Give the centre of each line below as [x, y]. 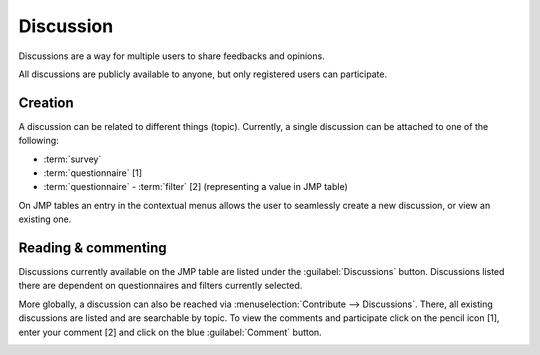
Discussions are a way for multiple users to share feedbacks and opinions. [171, 56]
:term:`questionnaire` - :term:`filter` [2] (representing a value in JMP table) [196, 187]
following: [38, 141]
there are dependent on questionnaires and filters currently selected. [160, 286]
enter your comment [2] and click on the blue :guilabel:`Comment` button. [170, 332]
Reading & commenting [92, 248]
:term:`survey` [72, 159]
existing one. [45, 219]
